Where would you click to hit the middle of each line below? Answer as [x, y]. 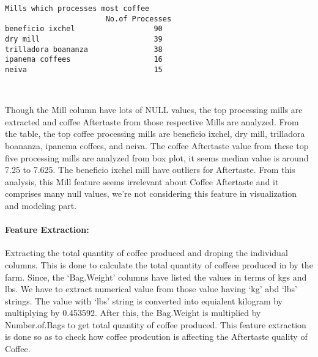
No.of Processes [139, 19]
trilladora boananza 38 [84, 49]
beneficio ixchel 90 [84, 29]
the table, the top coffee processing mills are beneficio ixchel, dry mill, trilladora [155, 134]
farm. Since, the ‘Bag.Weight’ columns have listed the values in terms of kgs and [156, 277]
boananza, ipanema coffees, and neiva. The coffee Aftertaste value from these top [157, 145]
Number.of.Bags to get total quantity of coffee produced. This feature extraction [156, 324]
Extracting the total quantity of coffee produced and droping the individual [146, 253]
